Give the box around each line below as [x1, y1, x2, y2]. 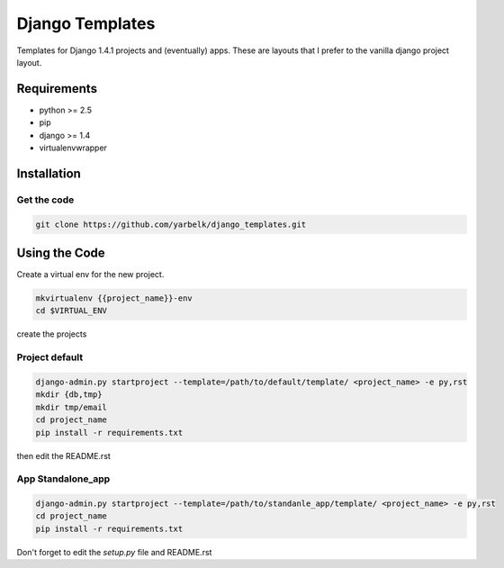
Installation [16, 166, 81, 181]
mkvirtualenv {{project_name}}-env [35, 293, 193, 303]
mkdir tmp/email [35, 401, 108, 412]
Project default [16, 351, 84, 364]
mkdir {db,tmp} [35, 390, 103, 400]
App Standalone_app [16, 473, 111, 485]
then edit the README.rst [16, 450, 112, 461]
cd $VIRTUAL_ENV [35, 306, 108, 316]
